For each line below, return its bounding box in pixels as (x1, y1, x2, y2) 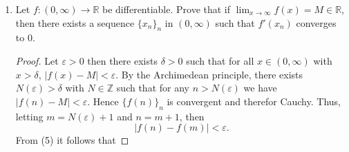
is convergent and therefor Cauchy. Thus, (167, 94, 341, 108)
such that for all (186, 53, 254, 67)
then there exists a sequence (15, 15, 135, 30)
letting (15, 109, 44, 123)
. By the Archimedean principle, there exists (115, 67, 303, 81)
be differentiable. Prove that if (102, 2, 231, 16)
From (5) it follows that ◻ (15, 133, 129, 147)
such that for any (116, 80, 189, 95)
